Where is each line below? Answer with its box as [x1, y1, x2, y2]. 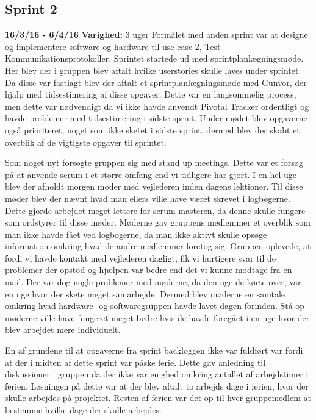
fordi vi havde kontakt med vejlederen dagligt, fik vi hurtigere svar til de [5, 251, 276, 264]
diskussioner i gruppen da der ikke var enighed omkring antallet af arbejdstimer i [5, 368, 309, 380]
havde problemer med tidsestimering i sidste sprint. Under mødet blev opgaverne [5, 112, 307, 124]
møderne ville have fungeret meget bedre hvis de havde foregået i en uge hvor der [5, 311, 310, 324]
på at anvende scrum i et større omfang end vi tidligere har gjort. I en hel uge [5, 168, 296, 180]
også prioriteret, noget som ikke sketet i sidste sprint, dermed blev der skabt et [5, 123, 300, 136]
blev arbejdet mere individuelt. [5, 323, 121, 336]
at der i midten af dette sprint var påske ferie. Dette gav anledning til [5, 355, 266, 368]
